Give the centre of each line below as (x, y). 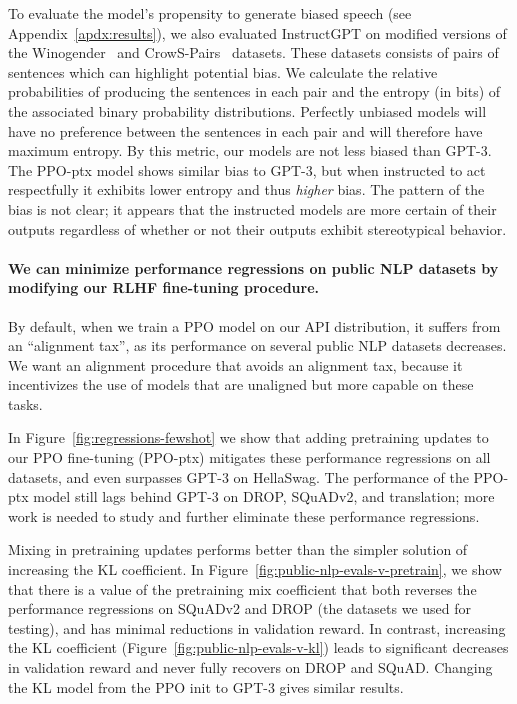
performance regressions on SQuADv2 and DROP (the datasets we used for (240, 608)
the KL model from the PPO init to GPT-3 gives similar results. (206, 686)
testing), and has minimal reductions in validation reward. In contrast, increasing (257, 627)
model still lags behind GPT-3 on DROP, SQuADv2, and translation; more (264, 496)
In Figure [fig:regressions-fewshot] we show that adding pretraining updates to (248, 437)
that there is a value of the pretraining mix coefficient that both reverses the (242, 588)
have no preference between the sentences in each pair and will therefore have (245, 130)
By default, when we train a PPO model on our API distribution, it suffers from (254, 325)
